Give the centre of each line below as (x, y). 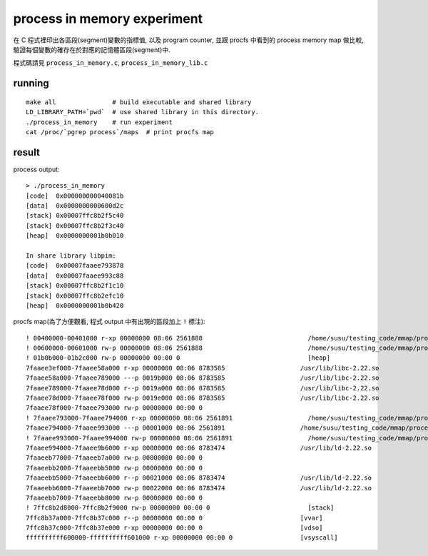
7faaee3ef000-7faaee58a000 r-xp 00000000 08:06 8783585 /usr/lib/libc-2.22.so (203, 368)
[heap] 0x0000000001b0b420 (75, 305)
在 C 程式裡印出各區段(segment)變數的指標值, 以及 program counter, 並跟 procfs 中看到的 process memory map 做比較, (188, 40)
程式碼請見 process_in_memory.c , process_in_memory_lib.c (111, 63)
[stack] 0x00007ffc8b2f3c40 (75, 226)
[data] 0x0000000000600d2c (75, 206)
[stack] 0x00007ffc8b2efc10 (75, 295)
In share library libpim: (71, 256)
